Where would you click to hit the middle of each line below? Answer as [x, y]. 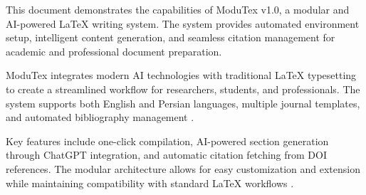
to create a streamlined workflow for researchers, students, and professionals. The [183, 89]
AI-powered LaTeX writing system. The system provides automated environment [183, 23]
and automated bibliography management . [100, 117]
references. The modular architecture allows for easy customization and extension [183, 168]
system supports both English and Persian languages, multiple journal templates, [183, 103]
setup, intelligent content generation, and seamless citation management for [171, 37]
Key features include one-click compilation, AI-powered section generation [167, 141]
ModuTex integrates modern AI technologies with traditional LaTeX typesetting [181, 75]
